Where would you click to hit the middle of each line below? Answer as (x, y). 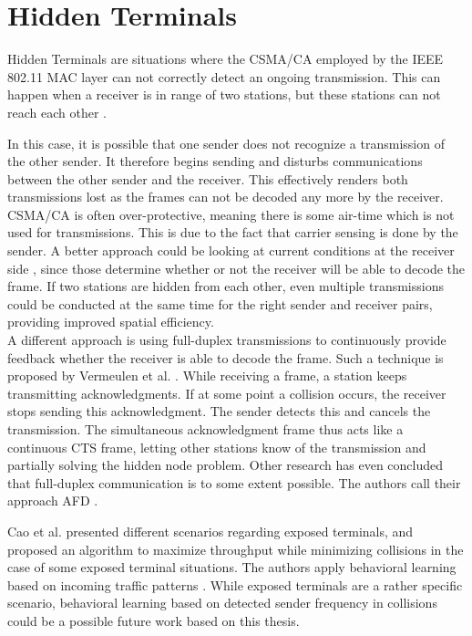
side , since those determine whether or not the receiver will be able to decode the (236, 268)
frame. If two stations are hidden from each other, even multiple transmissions (226, 286)
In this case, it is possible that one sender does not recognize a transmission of (226, 143)
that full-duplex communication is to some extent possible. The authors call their (234, 482)
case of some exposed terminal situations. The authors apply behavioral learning (232, 567)
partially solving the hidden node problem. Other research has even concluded (226, 465)
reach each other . (57, 112)
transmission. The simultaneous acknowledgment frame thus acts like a (205, 429)
